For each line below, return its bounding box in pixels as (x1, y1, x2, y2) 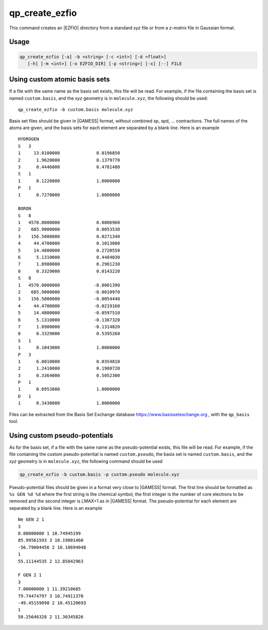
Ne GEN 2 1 (18, 517, 45, 522)
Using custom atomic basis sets (9, 75, 110, 84)
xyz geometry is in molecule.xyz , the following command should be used (9, 458, 163, 464)
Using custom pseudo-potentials (9, 431, 114, 439)
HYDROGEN (18, 137, 39, 142)
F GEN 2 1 (18, 572, 42, 578)
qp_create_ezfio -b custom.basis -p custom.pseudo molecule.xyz (19, 472, 180, 477)
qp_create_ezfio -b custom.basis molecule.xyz (18, 107, 134, 113)
